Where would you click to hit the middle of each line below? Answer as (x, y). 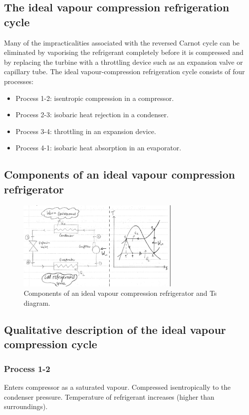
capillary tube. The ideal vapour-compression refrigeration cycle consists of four (124, 71)
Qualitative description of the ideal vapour (115, 329)
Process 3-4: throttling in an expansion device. (86, 131)
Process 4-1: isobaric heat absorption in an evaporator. (98, 148)
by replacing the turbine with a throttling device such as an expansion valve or (124, 62)
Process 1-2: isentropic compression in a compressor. (95, 98)
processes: (19, 81)
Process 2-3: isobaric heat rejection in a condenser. (92, 115)
